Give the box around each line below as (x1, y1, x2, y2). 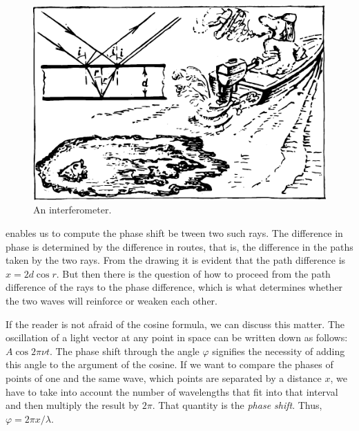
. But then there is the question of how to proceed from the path (56, 266, 331, 280)
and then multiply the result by (6, 398, 139, 412)
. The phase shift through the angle (49, 343, 200, 358)
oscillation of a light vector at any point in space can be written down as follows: (6, 330, 348, 345)
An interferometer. (33, 202, 112, 217)
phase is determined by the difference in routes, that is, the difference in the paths (6, 239, 353, 253)
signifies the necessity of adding (212, 343, 345, 358)
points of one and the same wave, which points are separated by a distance (6, 370, 322, 385)
